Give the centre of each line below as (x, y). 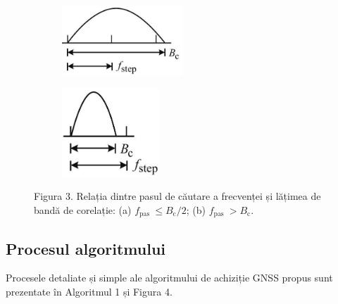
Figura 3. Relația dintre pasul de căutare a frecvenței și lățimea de (177, 196)
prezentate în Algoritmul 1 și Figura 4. (89, 292)
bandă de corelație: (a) (83, 209)
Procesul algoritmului (86, 248)
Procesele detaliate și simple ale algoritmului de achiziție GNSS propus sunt (169, 278)
